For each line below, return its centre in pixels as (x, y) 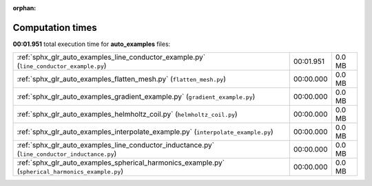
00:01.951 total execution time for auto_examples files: (92, 44)
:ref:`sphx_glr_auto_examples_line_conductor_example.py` (111, 57)
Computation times (55, 27)
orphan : (24, 8)
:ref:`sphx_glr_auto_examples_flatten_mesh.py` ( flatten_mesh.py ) (122, 79)
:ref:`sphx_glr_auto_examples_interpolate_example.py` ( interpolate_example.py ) (145, 132)
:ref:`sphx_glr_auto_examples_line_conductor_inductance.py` (116, 146)
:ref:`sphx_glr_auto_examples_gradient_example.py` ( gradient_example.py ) (136, 97)
